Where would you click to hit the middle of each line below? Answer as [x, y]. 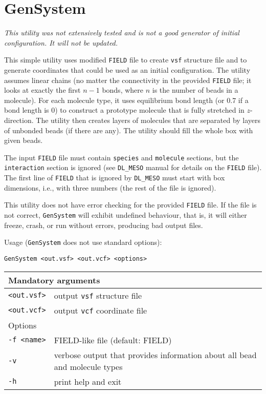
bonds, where [123, 90]
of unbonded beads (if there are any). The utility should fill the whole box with [129, 130]
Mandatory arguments [54, 280]
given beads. [24, 140]
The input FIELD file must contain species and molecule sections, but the [121, 157]
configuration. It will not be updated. [61, 42]
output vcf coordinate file [101, 310]
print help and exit [88, 381]
